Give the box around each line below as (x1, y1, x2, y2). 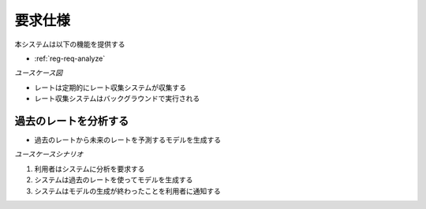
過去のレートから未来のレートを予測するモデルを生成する (34, 135, 221, 145)
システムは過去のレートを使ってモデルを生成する (34, 175, 193, 185)
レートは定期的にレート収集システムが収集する (34, 83, 187, 92)
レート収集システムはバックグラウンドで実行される (34, 94, 200, 103)
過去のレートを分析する (14, 114, 129, 128)
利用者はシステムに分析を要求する (34, 164, 145, 174)
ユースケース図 (14, 68, 63, 78)
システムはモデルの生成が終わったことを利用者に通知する (34, 186, 221, 196)
